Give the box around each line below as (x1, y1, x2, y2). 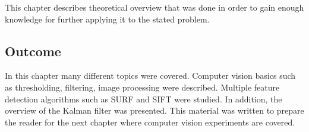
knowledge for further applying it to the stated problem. (5, 12, 210, 25)
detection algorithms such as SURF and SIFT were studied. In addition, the (5, 92, 282, 105)
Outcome (5, 41, 61, 60)
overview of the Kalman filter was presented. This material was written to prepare (5, 104, 304, 117)
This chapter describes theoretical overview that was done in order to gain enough (5, 1, 304, 13)
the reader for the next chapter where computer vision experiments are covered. (5, 115, 295, 128)
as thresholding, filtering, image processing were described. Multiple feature (5, 81, 280, 93)
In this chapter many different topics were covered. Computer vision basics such (5, 69, 296, 82)
